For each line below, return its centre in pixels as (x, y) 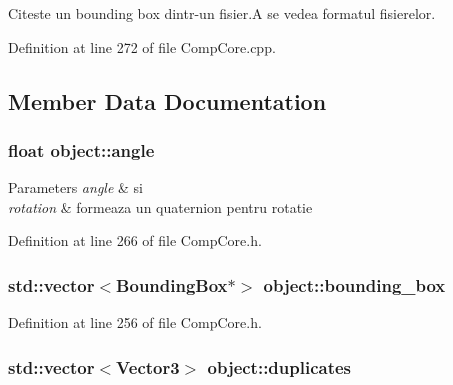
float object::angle (81, 149)
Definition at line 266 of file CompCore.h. (135, 240)
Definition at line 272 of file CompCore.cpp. (142, 46)
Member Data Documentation (167, 100)
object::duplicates (279, 366)
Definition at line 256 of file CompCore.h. (135, 322)
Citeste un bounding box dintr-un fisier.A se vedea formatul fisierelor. (222, 13)
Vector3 (148, 366)
